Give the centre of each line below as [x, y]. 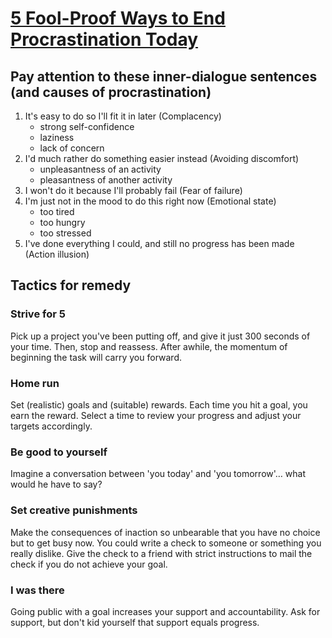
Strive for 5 [38, 314]
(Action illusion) [57, 254]
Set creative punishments [74, 510]
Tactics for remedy [71, 285]
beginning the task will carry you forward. [96, 357]
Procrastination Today [104, 39]
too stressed [65, 233]
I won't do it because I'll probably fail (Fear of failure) [133, 190]
